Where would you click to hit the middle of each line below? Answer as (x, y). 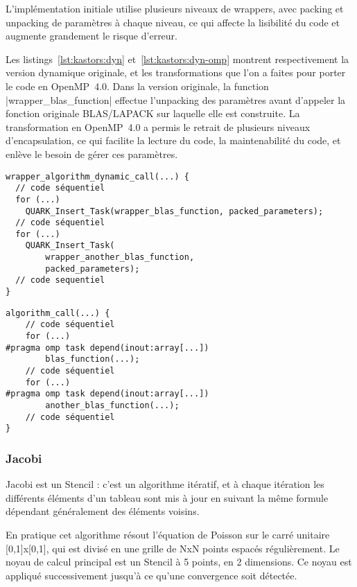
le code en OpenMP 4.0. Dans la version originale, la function (137, 86)
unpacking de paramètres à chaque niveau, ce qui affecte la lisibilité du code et (173, 22)
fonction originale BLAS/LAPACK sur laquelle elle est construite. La (153, 113)
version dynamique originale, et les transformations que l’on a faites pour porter (176, 72)
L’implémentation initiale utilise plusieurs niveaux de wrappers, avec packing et (175, 8)
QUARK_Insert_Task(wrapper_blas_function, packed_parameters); (174, 211)
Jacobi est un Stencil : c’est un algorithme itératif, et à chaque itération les (165, 484)
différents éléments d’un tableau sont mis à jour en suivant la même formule (167, 497)
